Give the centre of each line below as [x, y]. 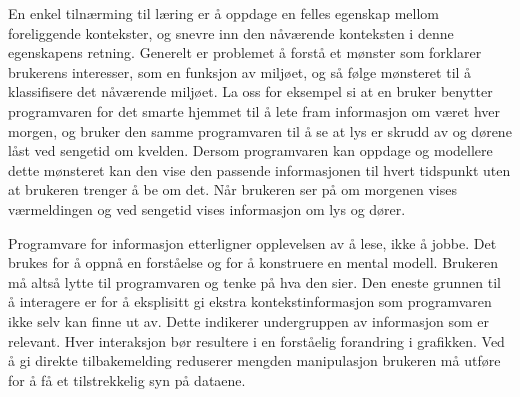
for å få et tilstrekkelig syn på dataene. [127, 379]
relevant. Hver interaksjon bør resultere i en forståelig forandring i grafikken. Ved [256, 340]
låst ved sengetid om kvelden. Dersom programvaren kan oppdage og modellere [250, 150]
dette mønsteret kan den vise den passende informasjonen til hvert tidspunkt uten [259, 169]
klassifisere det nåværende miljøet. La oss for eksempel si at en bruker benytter [250, 91]
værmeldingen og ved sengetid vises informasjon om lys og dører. [207, 208]
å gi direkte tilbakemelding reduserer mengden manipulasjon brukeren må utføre [254, 360]
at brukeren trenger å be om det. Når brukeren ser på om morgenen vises [232, 189]
